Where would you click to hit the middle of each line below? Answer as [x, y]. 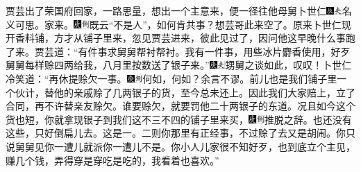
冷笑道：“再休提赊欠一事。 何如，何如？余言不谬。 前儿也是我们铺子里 [171, 78]
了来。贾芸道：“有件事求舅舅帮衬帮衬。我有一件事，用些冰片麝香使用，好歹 [178, 51]
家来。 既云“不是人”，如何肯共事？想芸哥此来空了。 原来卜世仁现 [198, 24]
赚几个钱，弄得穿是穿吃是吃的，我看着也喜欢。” [112, 160]
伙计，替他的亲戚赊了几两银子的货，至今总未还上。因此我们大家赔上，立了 [185, 92]
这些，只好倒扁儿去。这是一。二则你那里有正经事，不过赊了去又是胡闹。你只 [180, 133]
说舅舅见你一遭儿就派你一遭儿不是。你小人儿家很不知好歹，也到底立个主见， [180, 146]
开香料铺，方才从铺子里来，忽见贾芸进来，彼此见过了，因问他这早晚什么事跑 [180, 38]
